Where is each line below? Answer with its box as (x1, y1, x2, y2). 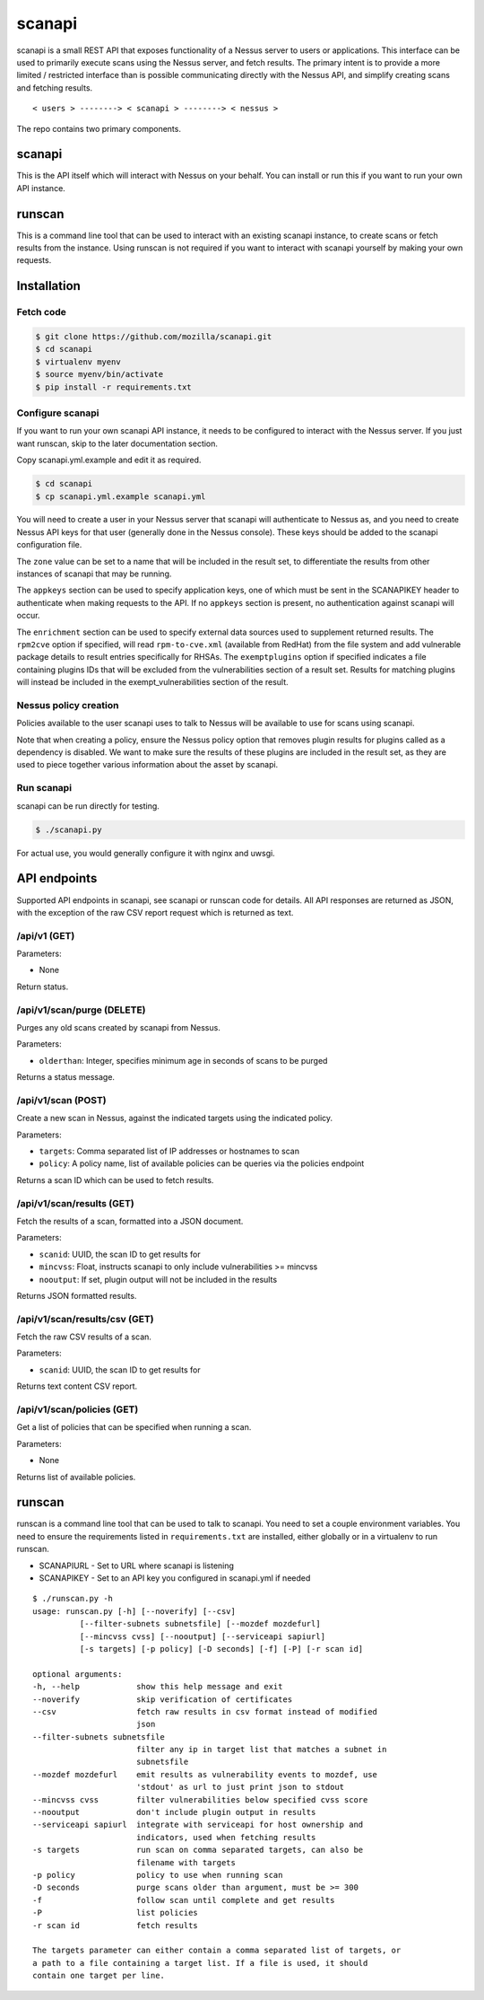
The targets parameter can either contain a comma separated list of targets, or (32, 1945, 402, 1956)
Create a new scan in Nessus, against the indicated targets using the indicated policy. (16, 1113, 333, 1124)
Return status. (16, 981, 69, 992)
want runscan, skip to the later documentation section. (16, 438, 219, 449)
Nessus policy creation (16, 698, 119, 711)
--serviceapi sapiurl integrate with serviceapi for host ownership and (32, 1820, 364, 1830)
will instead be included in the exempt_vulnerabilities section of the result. (16, 677, 289, 688)
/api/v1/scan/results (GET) (16, 1197, 134, 1209)
